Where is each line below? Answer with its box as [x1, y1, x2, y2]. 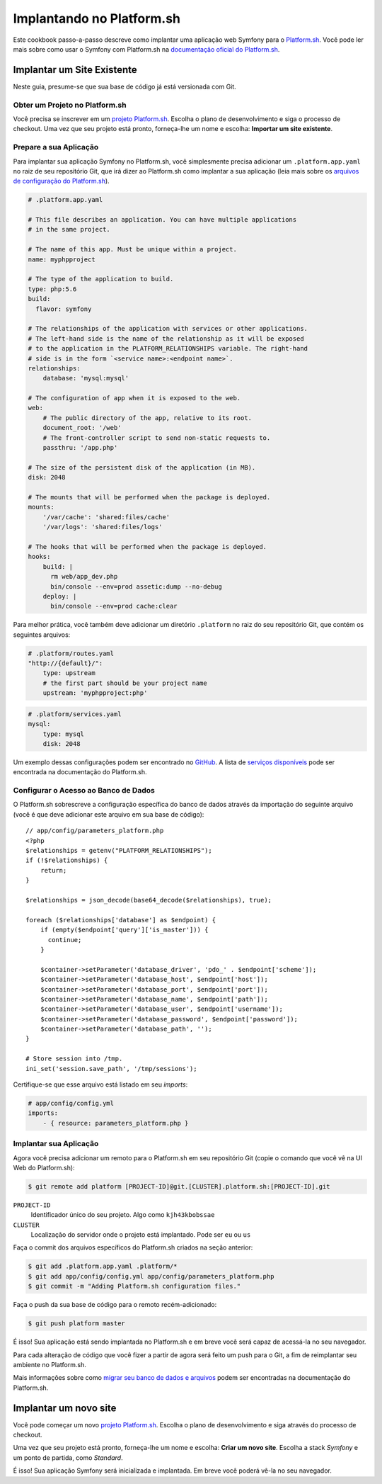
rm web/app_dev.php [50, 572, 118, 581]
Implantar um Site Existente [13, 64, 137, 76]
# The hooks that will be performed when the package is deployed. [28, 543, 267, 550]
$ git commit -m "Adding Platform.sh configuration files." [28, 1282, 241, 1291]
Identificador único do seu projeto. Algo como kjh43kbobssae [30, 1211, 215, 1219]
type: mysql [42, 730, 85, 738]
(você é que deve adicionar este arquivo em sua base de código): [13, 810, 204, 818]
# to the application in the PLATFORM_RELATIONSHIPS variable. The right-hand [28, 344, 308, 353]
